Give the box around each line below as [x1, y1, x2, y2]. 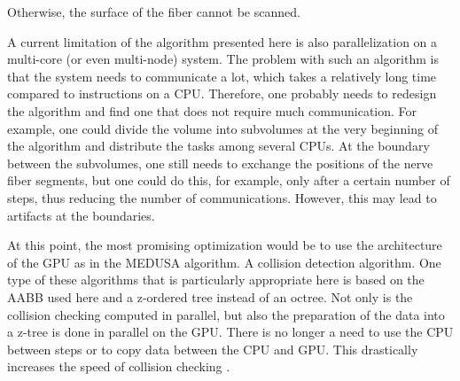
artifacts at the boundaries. [7, 206, 155, 224]
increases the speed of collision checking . [7, 357, 230, 376]
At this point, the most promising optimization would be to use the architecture [7, 236, 442, 254]
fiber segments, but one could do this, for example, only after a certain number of [7, 171, 450, 190]
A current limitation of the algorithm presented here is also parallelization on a [7, 32, 438, 51]
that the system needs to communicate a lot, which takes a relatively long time [7, 66, 437, 85]
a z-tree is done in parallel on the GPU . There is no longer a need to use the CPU [7, 323, 454, 341]
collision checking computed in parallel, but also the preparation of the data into [7, 305, 445, 323]
